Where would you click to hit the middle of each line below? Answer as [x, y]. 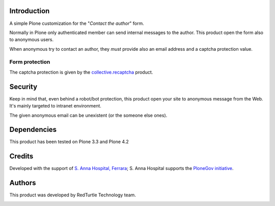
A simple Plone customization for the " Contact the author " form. [77, 23]
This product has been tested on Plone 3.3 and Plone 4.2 [69, 142]
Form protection [30, 62]
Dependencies [33, 130]
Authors [23, 183]
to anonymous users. [32, 40]
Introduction [30, 11]
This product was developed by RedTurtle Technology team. [73, 195]
